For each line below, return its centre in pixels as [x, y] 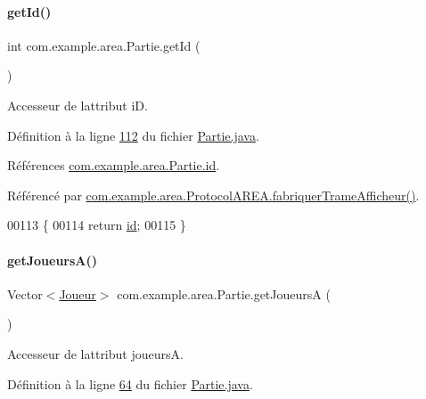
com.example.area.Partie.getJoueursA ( [224, 293]
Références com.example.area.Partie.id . [114, 165]
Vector [25, 293]
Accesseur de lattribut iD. [78, 105]
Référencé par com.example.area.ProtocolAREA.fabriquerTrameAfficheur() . [213, 195]
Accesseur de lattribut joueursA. [95, 353]
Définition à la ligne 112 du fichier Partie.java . [133, 135]
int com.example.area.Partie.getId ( [104, 45]
